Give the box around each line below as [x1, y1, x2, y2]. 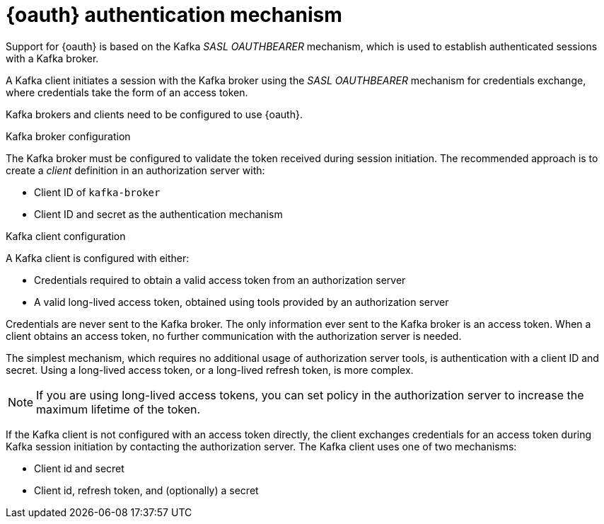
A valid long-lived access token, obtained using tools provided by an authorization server [34, 295, 449, 308]
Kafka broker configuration [6, 130, 131, 142]
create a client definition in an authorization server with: [6, 164, 265, 176]
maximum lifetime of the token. [36, 401, 201, 416]
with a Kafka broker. [6, 52, 99, 64]
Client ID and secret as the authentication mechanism [34, 207, 283, 220]
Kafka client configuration [6, 229, 126, 242]
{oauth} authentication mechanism [6, 3, 342, 27]
